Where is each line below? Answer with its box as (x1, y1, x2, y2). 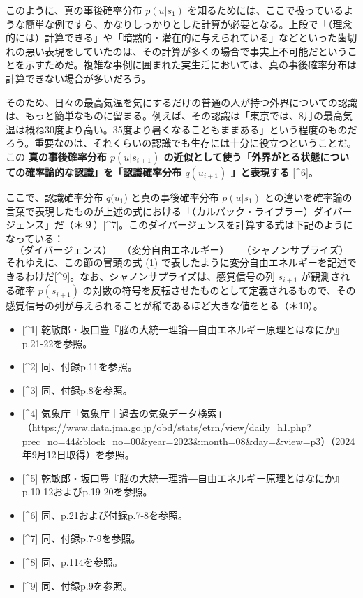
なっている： (6, 231, 64, 245)
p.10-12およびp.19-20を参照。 (22, 484, 153, 499)
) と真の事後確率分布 (124, 189, 219, 204)
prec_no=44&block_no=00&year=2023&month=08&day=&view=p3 (22, 433, 321, 448)
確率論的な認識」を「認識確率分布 (24, 164, 181, 179)
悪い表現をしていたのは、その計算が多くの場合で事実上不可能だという (24, 43, 348, 58)
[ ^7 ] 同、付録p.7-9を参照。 (22, 531, 141, 546)
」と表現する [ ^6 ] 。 (230, 164, 318, 179)
